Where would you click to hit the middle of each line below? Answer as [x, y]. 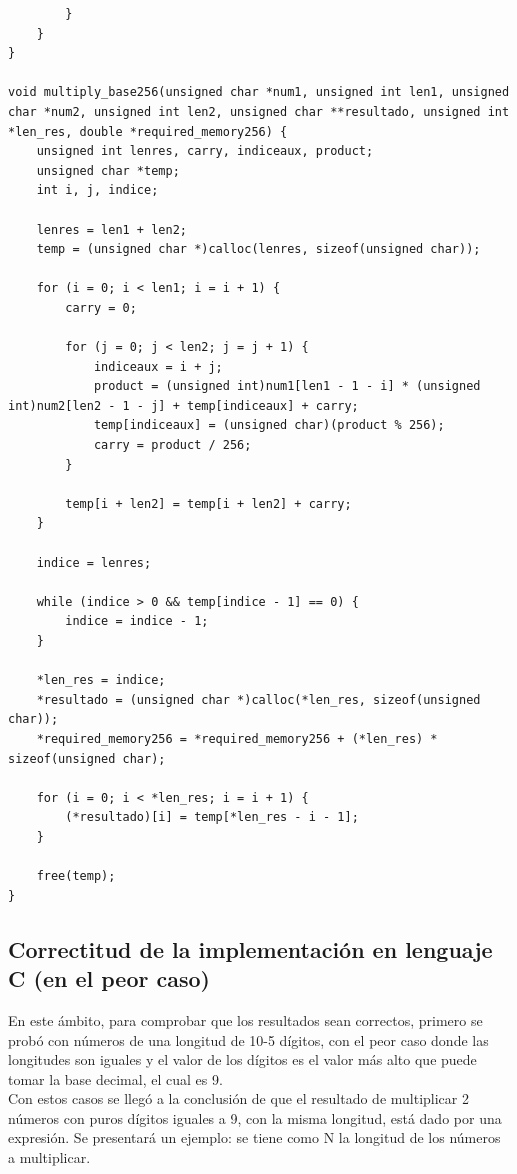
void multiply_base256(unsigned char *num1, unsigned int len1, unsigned [259, 92]
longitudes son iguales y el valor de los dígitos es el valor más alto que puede [242, 1059]
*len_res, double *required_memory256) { [148, 131]
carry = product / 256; [172, 445]
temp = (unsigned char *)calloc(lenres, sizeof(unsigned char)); [258, 249]
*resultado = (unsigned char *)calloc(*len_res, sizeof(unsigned [258, 699]
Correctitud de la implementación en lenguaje [250, 948]
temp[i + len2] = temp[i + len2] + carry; [208, 503]
